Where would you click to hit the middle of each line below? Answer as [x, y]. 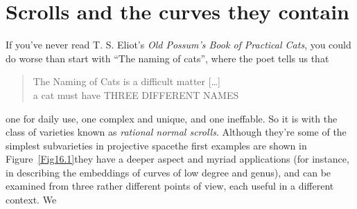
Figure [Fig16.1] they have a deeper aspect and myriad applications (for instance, [177, 159]
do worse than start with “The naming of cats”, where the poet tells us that [167, 58]
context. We [31, 200]
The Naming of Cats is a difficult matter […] [127, 81]
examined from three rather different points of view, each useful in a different [170, 186]
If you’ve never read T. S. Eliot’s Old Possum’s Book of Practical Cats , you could [178, 45]
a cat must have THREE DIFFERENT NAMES [136, 94]
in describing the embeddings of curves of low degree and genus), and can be [168, 172]
